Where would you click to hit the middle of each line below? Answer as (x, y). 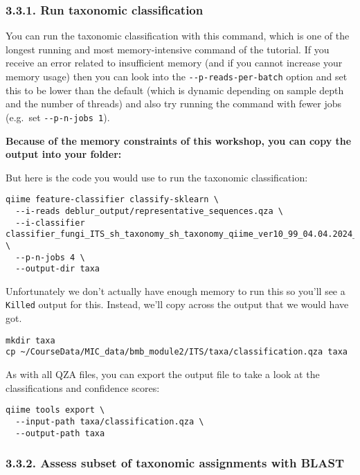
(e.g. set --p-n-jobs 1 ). (58, 117)
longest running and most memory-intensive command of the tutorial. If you (168, 49)
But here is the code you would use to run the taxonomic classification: (157, 177)
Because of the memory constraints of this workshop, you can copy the (179, 140)
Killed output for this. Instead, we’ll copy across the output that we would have (177, 304)
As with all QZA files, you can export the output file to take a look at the (163, 374)
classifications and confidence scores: (83, 387)
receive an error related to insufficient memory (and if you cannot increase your (174, 63)
